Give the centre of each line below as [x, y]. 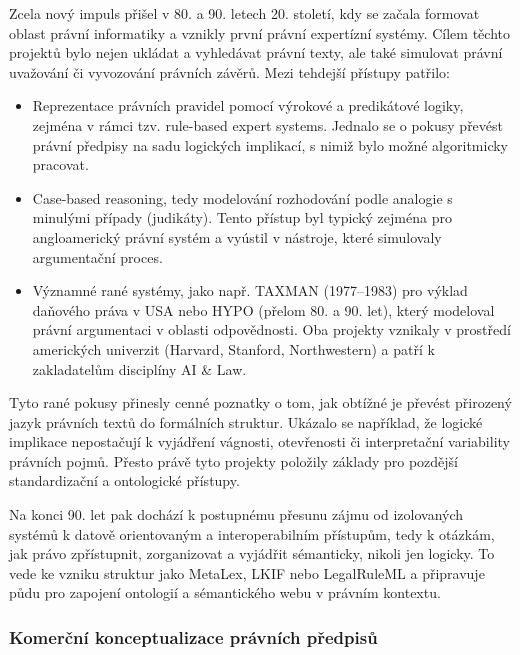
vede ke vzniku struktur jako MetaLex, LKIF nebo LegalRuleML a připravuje [247, 572]
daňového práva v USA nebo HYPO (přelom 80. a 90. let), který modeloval [263, 309]
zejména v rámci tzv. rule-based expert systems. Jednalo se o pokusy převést [268, 124]
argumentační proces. [97, 256]
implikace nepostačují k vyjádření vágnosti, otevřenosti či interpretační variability [259, 441]
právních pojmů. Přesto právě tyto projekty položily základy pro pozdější [233, 460]
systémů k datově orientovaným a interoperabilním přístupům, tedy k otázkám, [252, 533]
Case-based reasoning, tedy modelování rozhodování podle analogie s [242, 197]
